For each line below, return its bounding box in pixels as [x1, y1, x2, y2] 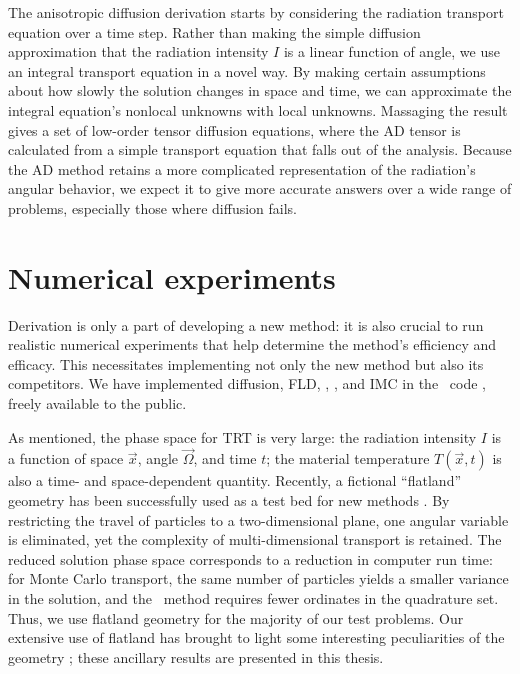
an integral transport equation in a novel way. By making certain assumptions [8, 60, 486, 81]
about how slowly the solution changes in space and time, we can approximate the [8, 80, 512, 101]
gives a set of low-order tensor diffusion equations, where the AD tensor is [8, 119, 461, 140]
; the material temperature [266, 448, 430, 469]
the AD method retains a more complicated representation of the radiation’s [8, 158, 476, 179]
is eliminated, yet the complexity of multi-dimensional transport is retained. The [8, 529, 502, 550]
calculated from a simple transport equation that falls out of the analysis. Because [8, 139, 512, 160]
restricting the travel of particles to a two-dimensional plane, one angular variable [8, 509, 509, 530]
